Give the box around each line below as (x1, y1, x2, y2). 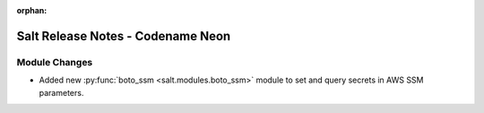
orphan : (16, 5, 48, 15)
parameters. (39, 87, 84, 98)
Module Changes (16, 56, 93, 68)
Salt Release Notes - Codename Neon (16, 28, 231, 44)
